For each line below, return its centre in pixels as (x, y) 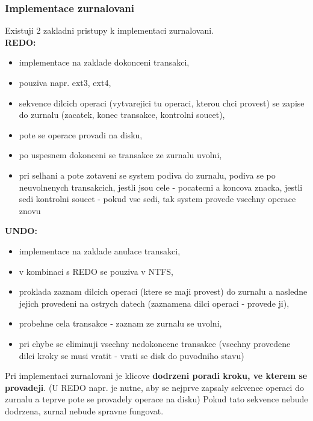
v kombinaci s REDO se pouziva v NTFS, (96, 271)
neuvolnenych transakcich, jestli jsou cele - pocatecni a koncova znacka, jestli (161, 187)
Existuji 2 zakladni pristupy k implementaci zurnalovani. (109, 30)
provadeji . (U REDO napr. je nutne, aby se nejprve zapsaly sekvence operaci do (154, 387)
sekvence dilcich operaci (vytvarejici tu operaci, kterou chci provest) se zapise (162, 103)
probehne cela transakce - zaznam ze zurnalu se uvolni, (120, 323)
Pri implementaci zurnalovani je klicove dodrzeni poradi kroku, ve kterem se (156, 376)
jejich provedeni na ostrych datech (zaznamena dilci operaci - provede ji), (154, 303)
